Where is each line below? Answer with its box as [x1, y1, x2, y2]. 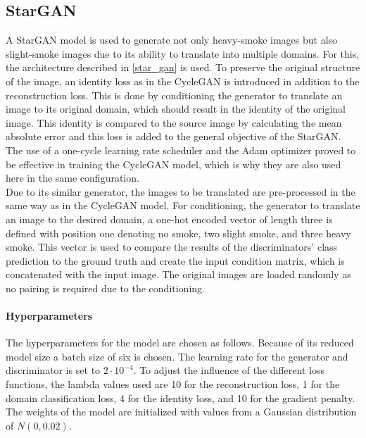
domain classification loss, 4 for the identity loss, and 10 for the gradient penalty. [6, 390, 355, 405]
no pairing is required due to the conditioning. [6, 280, 205, 295]
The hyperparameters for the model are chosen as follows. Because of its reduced [6, 335, 354, 350]
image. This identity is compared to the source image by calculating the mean [6, 115, 342, 130]
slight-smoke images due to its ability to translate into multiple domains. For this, [6, 46, 360, 61]
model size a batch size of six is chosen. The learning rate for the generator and [6, 349, 348, 363]
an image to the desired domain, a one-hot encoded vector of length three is [6, 211, 333, 226]
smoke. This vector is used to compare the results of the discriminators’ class [6, 239, 338, 254]
